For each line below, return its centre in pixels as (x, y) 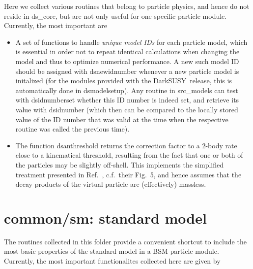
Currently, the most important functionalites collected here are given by (112, 261)
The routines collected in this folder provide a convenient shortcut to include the (125, 241)
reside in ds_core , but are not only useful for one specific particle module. (115, 16)
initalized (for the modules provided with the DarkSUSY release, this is (124, 81)
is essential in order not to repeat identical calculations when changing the (127, 51)
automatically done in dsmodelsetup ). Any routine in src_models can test (127, 90)
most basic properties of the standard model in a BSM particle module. (112, 251)
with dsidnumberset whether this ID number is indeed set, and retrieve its (127, 100)
